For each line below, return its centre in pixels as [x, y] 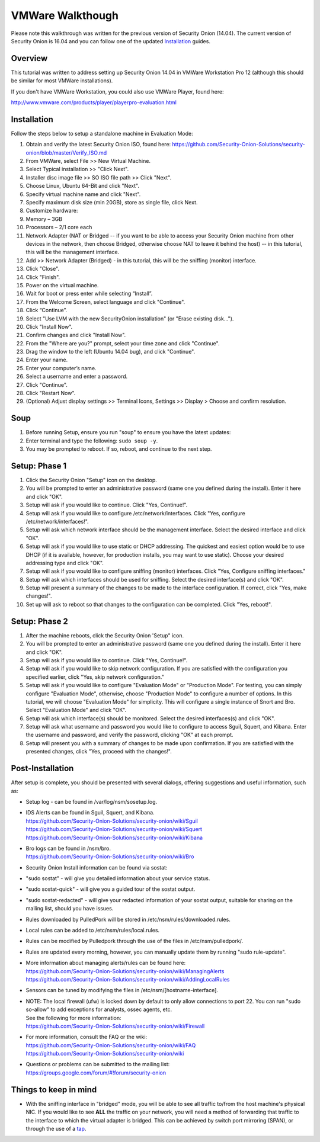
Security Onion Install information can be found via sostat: [97, 867]
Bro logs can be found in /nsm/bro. [68, 848]
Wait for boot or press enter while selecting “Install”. [89, 294]
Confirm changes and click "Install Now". [76, 335]
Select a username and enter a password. [77, 377]
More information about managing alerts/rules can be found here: [106, 963]
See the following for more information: [73, 1018]
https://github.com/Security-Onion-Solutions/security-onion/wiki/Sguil [112, 821]
